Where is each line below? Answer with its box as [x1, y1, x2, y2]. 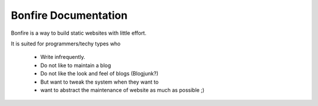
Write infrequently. [40, 54, 85, 61]
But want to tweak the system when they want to [40, 78, 159, 85]
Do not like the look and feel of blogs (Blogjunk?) [40, 70, 159, 77]
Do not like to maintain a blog [40, 62, 111, 69]
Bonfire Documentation [11, 9, 128, 22]
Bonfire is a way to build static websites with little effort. [11, 29, 147, 37]
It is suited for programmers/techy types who [11, 40, 121, 47]
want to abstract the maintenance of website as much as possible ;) [40, 86, 205, 94]
